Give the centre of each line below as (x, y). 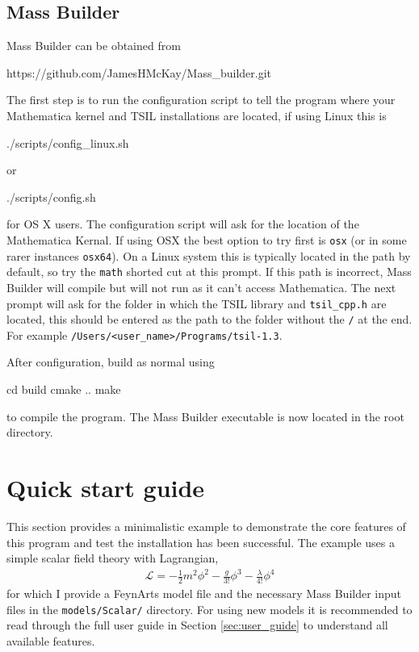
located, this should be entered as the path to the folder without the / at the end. (209, 319)
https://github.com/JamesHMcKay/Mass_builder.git (139, 72)
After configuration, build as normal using (111, 362)
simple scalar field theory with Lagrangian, (113, 558)
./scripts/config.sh (51, 196)
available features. (51, 640)
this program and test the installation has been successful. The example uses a (201, 542)
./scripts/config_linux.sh (68, 142)
